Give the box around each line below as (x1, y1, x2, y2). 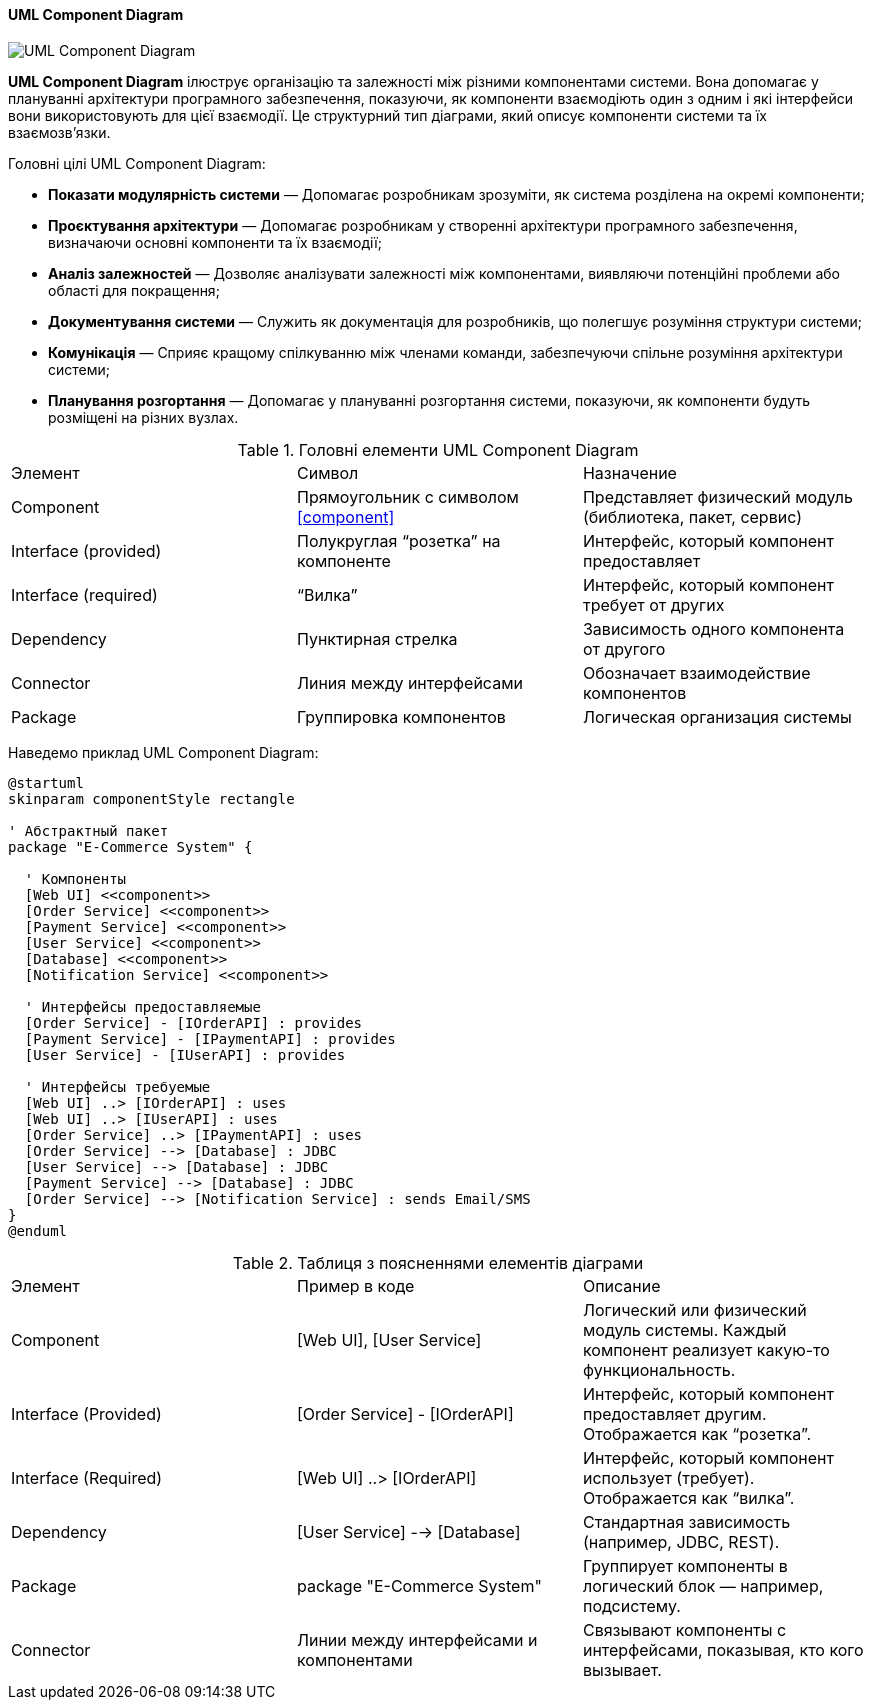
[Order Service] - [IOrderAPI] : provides (24, 1014, 363, 1031)
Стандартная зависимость (582, 1511, 791, 1532)
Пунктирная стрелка (296, 628, 458, 649)
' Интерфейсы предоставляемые (24, 998, 261, 1015)
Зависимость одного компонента (582, 618, 845, 639)
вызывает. (582, 1659, 662, 1680)
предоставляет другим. (582, 1403, 767, 1424)
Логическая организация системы (582, 706, 852, 727)
